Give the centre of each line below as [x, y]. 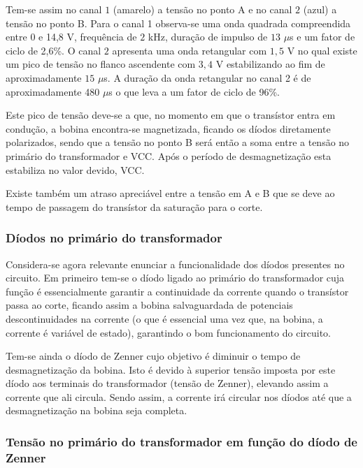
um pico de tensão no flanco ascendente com [101, 64]
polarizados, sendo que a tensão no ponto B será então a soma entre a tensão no [178, 142]
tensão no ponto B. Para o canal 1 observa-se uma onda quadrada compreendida [178, 23]
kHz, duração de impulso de [208, 37]
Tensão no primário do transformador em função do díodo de [181, 441]
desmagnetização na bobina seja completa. [97, 410]
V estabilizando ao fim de [270, 64]
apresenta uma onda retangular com [190, 50]
